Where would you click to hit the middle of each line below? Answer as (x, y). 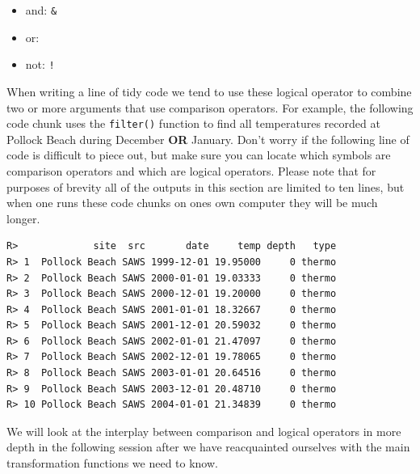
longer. (23, 218)
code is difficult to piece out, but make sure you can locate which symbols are (199, 155)
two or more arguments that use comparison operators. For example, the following (210, 107)
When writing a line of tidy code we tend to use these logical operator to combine (209, 91)
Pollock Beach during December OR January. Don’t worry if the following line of (208, 139)
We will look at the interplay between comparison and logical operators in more (204, 431)
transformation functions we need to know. (112, 463)
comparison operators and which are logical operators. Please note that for (191, 170)
